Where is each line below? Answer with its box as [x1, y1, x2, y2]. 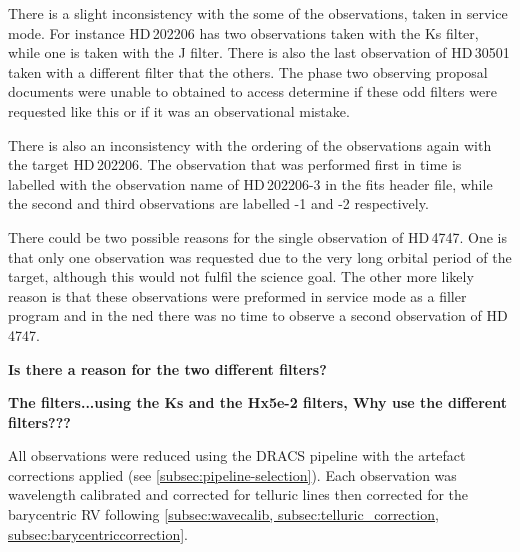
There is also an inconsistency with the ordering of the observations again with [8, 134, 492, 155]
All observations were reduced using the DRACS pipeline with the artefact [8, 445, 466, 466]
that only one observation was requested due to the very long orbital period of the [8, 246, 512, 267]
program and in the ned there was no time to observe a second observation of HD [8, 305, 508, 326]
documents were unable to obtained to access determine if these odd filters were [8, 81, 497, 102]
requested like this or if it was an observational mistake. [8, 100, 350, 121]
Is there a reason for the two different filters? [8, 358, 327, 379]
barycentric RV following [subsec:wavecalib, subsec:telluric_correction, [8, 504, 439, 525]
